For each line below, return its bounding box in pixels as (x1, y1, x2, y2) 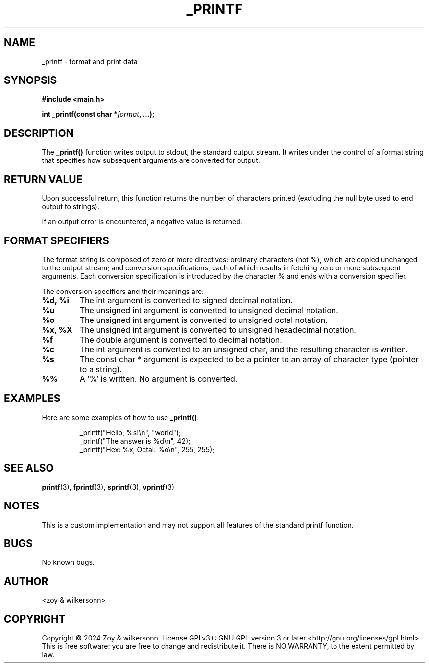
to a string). (79, 364, 122, 374)
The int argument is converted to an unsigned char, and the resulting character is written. (79, 344, 408, 354)
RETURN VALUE (4, 173, 83, 186)
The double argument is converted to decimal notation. (79, 334, 282, 345)
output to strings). (42, 202, 99, 211)
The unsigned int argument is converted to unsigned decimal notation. (79, 305, 338, 315)
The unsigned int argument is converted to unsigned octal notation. (79, 315, 328, 325)
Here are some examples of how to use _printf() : (42, 413, 199, 422)
